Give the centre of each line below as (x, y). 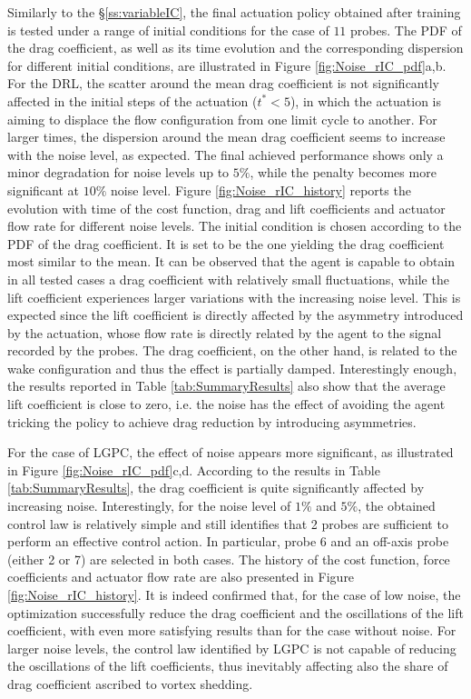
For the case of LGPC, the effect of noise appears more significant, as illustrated (231, 452)
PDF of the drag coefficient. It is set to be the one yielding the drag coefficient (226, 243)
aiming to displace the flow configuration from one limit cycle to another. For (222, 119)
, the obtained (397, 506)
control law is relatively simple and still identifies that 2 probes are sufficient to (228, 523)
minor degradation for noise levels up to (118, 172)
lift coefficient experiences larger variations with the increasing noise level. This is (234, 297)
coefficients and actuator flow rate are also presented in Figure (181, 577)
